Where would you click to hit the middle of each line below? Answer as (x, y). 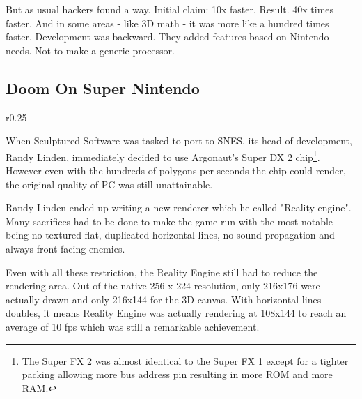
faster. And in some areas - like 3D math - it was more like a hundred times (167, 23)
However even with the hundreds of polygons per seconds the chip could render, (176, 171)
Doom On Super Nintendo (103, 88)
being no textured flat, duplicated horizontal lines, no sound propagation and (170, 235)
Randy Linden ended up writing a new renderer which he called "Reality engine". (179, 208)
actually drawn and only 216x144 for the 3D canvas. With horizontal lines (164, 299)
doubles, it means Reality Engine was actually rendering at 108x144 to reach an (176, 313)
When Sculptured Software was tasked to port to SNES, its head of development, (179, 141)
